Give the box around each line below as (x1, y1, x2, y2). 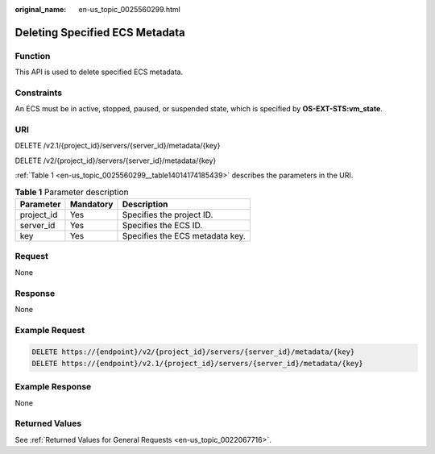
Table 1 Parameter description (14, 186, 129, 198)
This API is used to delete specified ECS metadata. (14, 67, 184, 77)
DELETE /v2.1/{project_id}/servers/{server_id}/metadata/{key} (14, 141, 221, 151)
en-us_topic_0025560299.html (78, 5, 180, 14)
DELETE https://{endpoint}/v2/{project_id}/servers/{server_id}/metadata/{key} (31, 348, 355, 356)
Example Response (14, 381, 92, 393)
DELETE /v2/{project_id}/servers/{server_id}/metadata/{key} (14, 156, 217, 165)
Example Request (14, 324, 85, 335)
